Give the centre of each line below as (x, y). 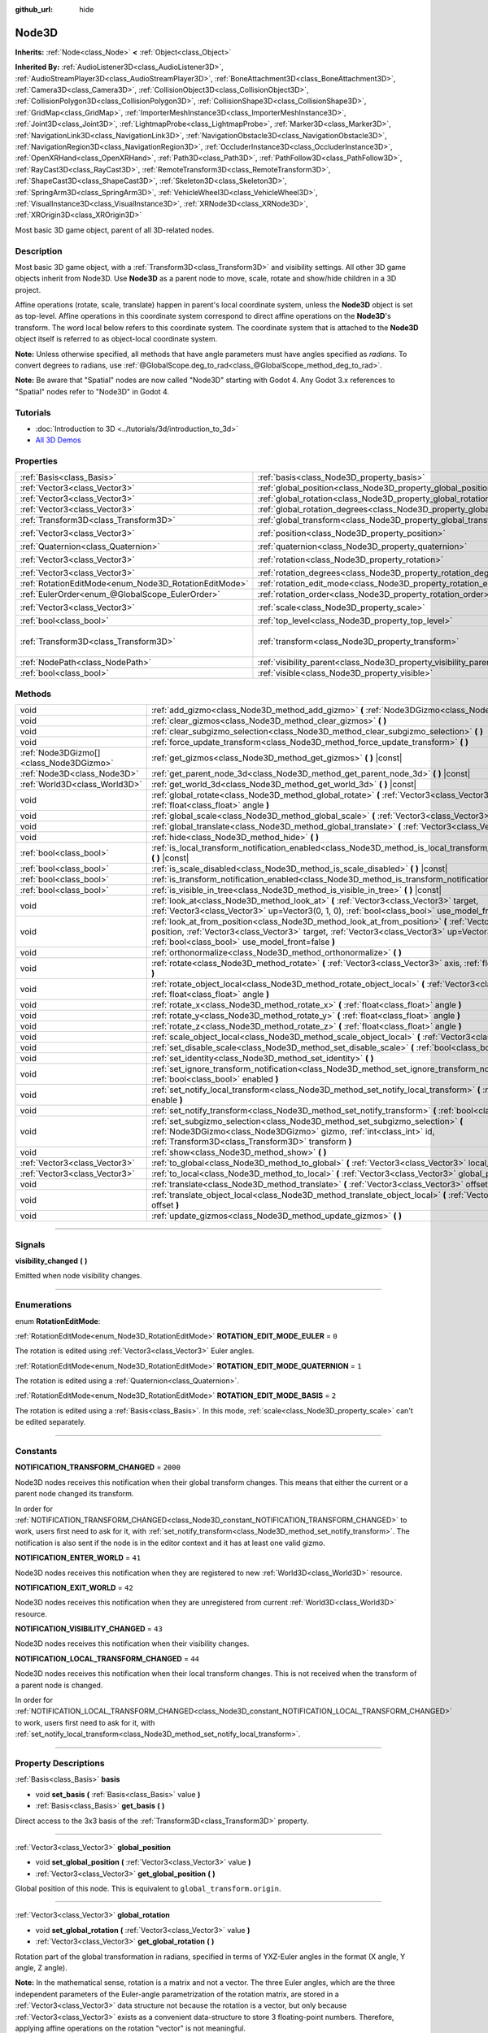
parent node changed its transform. (74, 1494)
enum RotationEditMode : (58, 1321)
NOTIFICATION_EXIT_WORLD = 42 (74, 1587)
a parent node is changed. (59, 1685)
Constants (36, 1452)
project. (28, 289)
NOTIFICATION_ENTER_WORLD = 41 (78, 1558)
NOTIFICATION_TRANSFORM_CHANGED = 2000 (98, 1467)
